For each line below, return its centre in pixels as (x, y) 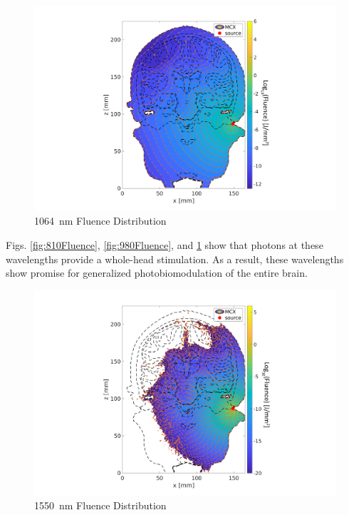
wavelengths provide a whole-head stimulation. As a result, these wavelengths (175, 259)
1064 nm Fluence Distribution (100, 221)
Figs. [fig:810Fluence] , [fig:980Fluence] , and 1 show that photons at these (165, 244)
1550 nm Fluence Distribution (100, 505)
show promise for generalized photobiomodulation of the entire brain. (157, 273)
